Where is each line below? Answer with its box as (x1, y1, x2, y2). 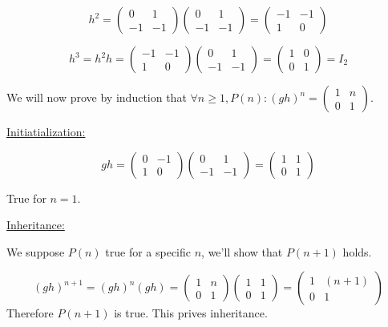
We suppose (6, 243, 65, 260)
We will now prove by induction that (6, 89, 187, 105)
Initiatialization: (6, 123, 86, 139)
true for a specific (105, 243, 192, 260)
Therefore (6, 305, 54, 321)
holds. (342, 243, 372, 260)
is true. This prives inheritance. (114, 305, 268, 321)
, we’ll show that (201, 243, 283, 260)
